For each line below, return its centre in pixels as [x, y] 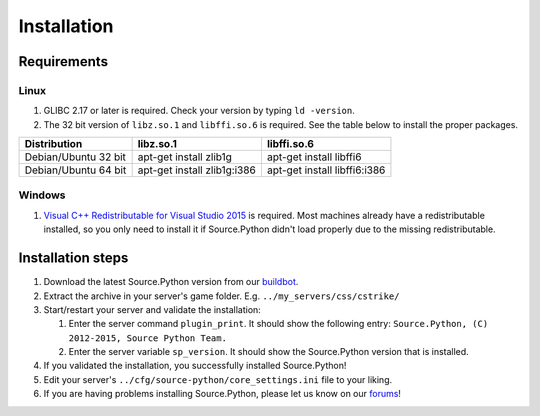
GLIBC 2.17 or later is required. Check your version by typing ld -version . [199, 111]
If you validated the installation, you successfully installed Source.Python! [195, 366]
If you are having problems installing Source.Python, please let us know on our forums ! [222, 394]
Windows [42, 195]
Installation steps [73, 258]
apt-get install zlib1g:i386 [197, 170]
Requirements [63, 61]
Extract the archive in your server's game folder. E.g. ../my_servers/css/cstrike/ [221, 296]
